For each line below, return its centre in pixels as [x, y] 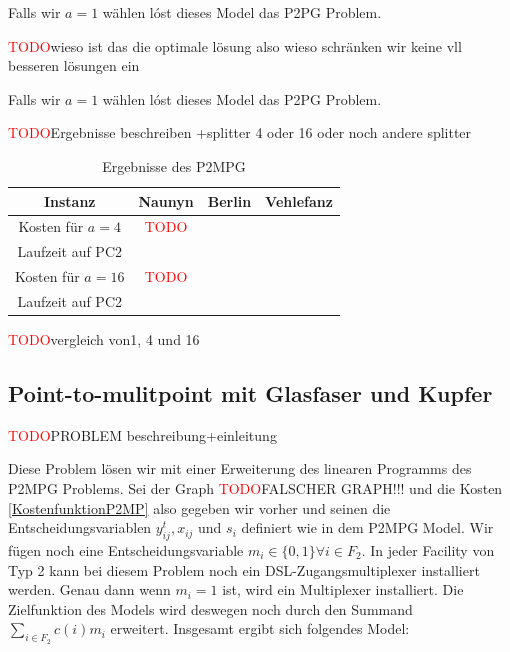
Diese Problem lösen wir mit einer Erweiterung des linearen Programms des [240, 468]
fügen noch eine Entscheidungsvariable [126, 550]
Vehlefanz [299, 200]
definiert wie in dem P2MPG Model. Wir [367, 527]
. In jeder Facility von [428, 550]
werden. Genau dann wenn [89, 589]
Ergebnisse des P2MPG [174, 165]
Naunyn [166, 200]
